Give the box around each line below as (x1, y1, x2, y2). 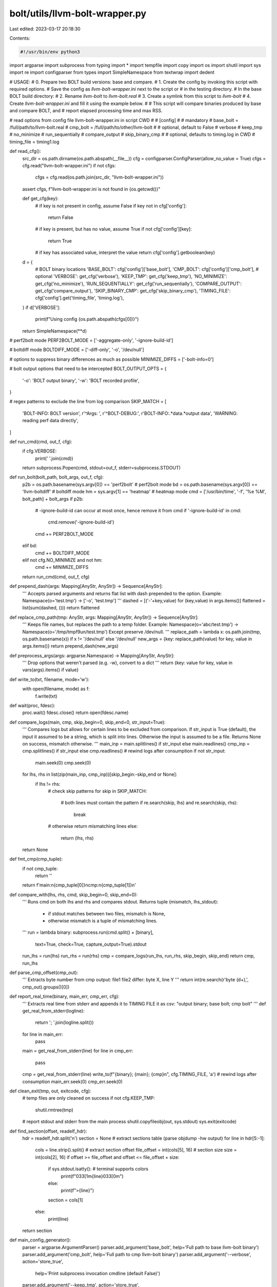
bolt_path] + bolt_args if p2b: (22, 496, 84, 502)
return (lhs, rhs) (61, 834, 94, 841)
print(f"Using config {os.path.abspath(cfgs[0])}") (35, 316, 139, 322)
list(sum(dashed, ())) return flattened (22, 605, 100, 611)
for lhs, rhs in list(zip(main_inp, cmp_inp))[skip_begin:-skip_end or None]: (22, 771, 177, 777)
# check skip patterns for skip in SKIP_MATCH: (48, 788, 147, 794)
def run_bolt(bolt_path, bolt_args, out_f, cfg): (9, 474, 104, 480)
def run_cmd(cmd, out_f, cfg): (9, 438, 73, 445)
